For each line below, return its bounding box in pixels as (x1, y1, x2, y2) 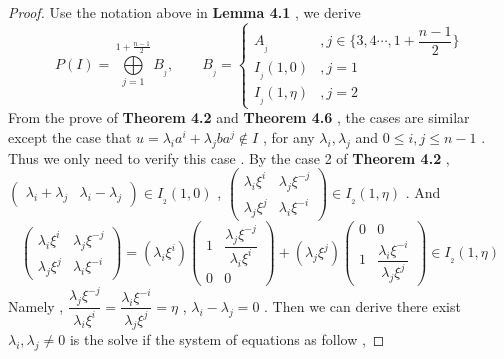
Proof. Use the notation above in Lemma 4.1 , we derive (8, 2, 361, 22)
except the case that (8, 127, 132, 148)
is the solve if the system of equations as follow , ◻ (69, 329, 385, 350)
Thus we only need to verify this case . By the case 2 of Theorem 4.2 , (8, 147, 450, 168)
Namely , (8, 295, 64, 316)
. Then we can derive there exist (264, 295, 461, 316)
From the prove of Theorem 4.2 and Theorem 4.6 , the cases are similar (8, 107, 470, 128)
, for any (262, 127, 315, 148)
